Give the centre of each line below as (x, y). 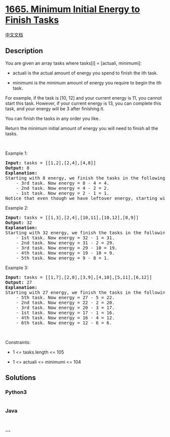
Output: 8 (17, 168)
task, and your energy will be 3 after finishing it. (55, 108)
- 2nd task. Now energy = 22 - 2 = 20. (65, 302)
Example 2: (17, 208)
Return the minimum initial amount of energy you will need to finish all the (82, 128)
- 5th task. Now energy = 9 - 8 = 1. (63, 258)
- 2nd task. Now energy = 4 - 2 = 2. (63, 188)
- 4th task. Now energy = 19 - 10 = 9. (65, 253)
